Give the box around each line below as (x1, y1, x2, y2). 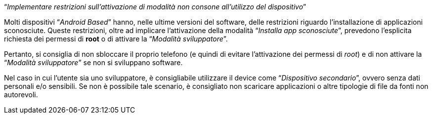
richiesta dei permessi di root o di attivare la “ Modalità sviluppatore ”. (4, 35, 228, 43)
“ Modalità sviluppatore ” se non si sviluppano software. (4, 58, 183, 67)
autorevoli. (4, 90, 38, 99)
